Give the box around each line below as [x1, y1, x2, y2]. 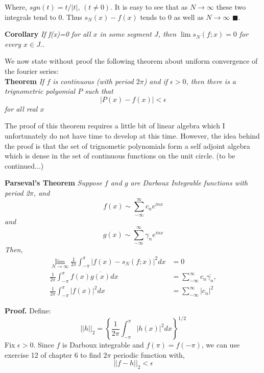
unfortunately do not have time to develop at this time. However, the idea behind [5, 130, 260, 141]
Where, [5, 2, 27, 12]
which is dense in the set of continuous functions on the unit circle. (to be [5, 150, 235, 161]
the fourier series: [5, 65, 59, 76]
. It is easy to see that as [110, 2, 188, 12]
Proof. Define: [5, 305, 51, 316]
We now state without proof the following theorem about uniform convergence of [5, 56, 258, 66]
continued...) [5, 160, 44, 171]
